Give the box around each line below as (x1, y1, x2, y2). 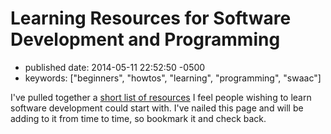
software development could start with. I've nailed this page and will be (10, 102, 304, 114)
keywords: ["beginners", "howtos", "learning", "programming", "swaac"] (24, 72, 322, 84)
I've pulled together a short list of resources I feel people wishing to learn (10, 91, 312, 103)
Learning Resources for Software (10, 7, 292, 30)
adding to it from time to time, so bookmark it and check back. (10, 112, 267, 124)
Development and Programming (10, 28, 281, 51)
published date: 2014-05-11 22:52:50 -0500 (24, 61, 206, 73)
